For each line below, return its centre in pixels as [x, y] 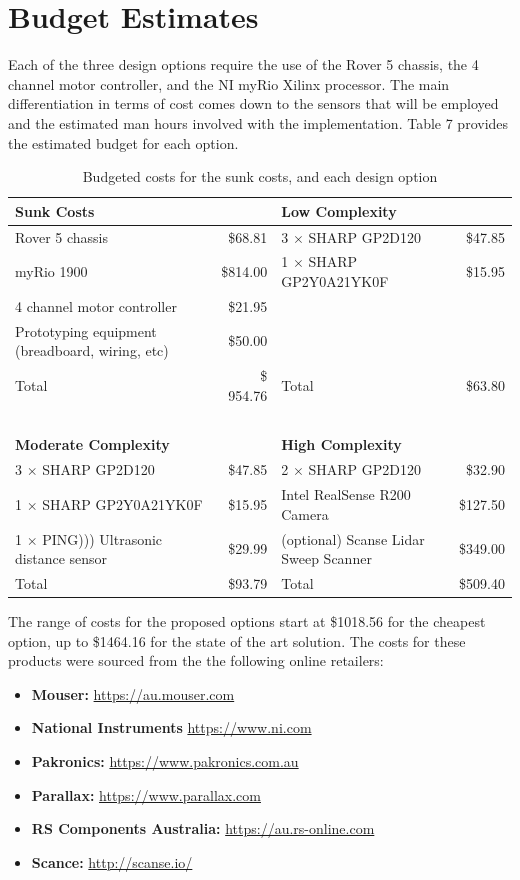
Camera [305, 513]
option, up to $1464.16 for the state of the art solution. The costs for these [237, 640]
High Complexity [341, 444]
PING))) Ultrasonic [102, 538]
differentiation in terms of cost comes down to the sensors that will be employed [253, 103]
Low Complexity [339, 210]
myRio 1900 [51, 271]
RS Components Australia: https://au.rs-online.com [203, 828]
